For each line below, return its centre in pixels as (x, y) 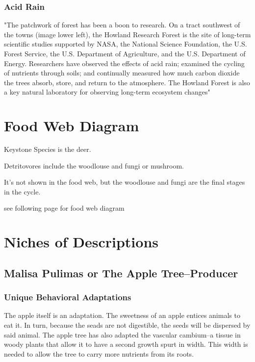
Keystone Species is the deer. (48, 149)
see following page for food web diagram (64, 208)
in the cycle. (22, 191)
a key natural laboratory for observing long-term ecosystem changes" (107, 92)
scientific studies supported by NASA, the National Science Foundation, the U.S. (126, 44)
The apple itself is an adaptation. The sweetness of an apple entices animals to (122, 315)
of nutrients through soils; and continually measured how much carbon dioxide (122, 73)
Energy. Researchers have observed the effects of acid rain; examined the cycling (124, 63)
